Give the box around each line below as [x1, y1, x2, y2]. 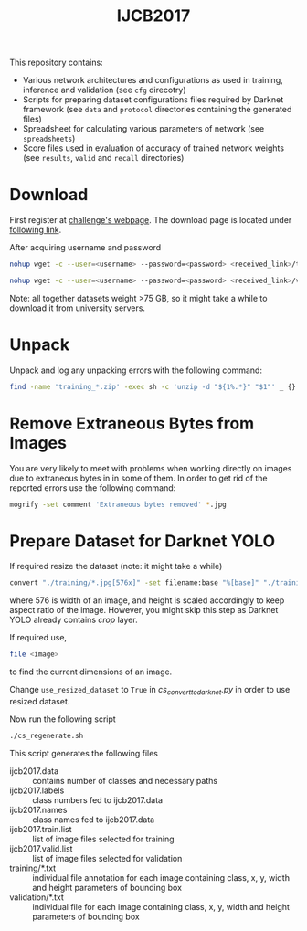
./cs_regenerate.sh [9, 731, 84, 740]
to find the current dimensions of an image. [9, 666, 173, 677]
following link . [9, 225, 62, 236]
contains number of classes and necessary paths [32, 775, 217, 786]
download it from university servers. [9, 302, 146, 313]
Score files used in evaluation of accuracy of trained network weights [22, 143, 285, 153]
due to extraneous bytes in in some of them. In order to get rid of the [9, 472, 268, 483]
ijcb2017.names [9, 804, 68, 815]
